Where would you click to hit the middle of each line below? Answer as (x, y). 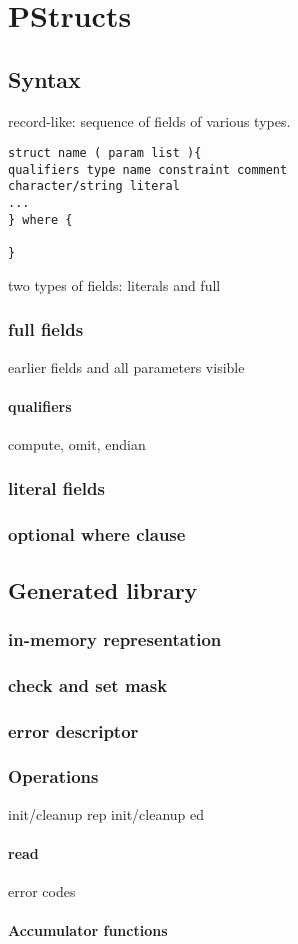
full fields (46, 329)
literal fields (56, 488)
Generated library (103, 589)
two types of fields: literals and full (114, 284)
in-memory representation (115, 638)
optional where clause (97, 534)
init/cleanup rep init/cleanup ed (106, 813)
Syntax (44, 78)
